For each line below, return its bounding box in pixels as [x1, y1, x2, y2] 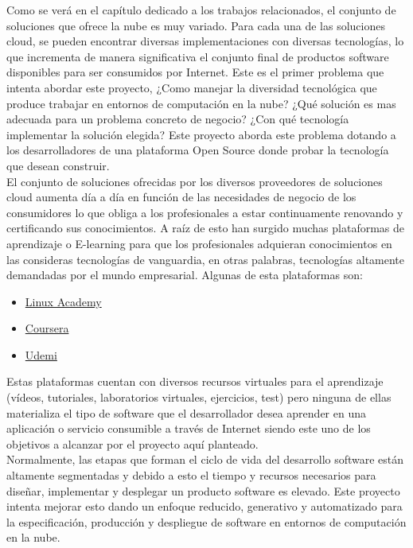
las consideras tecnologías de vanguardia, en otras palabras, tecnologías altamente [6, 251, 405, 267]
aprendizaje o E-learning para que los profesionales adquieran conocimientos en [6, 235, 392, 251]
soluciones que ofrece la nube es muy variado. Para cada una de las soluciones [6, 17, 385, 33]
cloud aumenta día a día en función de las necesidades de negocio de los [6, 188, 357, 205]
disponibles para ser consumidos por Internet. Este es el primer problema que [6, 64, 384, 80]
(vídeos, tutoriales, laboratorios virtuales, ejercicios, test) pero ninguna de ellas [6, 389, 392, 406]
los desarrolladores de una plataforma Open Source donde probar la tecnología [6, 142, 389, 158]
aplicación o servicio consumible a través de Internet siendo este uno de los [6, 420, 371, 437]
